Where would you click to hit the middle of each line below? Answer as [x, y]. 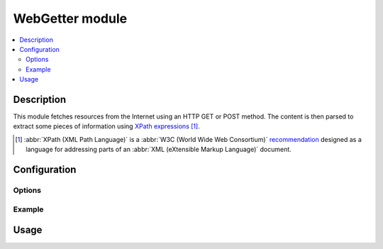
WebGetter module [70, 18]
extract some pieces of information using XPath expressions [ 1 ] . [106, 126]
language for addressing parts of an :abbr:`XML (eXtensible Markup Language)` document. [159, 150]
